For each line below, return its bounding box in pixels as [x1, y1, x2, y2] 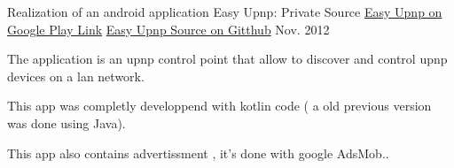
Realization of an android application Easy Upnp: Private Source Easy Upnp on [7, 3, 442, 20]
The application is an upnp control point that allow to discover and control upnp [7, 50, 448, 68]
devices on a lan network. [7, 66, 145, 85]
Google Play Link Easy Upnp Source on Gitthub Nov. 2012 [7, 19, 330, 38]
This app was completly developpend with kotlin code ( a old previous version [7, 96, 432, 115]
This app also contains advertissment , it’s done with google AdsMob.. [7, 143, 389, 162]
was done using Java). [7, 113, 126, 132]
